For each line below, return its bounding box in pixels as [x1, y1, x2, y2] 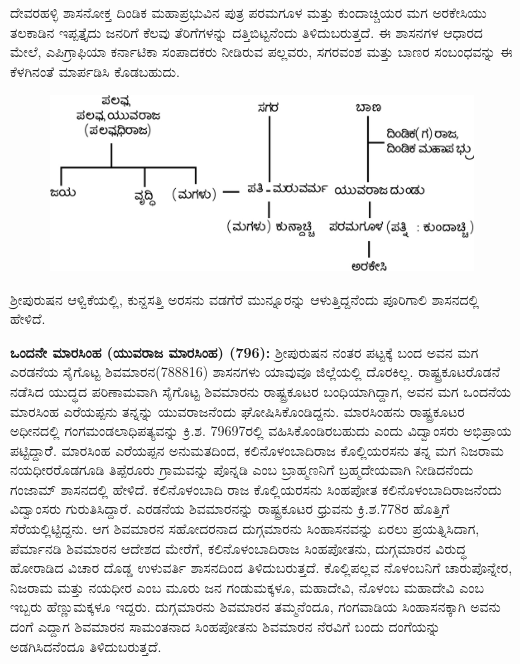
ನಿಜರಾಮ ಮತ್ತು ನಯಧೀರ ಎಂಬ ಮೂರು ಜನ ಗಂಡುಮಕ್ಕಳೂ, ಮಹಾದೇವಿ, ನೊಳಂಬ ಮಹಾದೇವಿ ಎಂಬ [10, 576, 484, 597]
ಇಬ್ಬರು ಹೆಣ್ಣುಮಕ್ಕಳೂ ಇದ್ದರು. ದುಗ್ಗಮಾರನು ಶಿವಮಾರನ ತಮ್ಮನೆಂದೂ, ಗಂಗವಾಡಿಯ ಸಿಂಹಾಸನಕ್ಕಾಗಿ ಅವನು [10, 596, 501, 617]
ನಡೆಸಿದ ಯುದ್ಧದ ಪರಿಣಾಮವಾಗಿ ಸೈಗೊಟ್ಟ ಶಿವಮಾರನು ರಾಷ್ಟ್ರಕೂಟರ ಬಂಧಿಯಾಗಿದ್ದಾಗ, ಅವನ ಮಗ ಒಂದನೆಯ [10, 380, 511, 401]
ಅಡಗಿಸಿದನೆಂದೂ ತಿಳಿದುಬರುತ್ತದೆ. [10, 635, 162, 656]
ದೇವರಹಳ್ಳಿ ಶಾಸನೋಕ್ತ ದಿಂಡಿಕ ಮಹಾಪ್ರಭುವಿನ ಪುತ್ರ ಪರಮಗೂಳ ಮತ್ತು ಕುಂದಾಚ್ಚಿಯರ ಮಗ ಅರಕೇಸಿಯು [10, 2, 487, 22]
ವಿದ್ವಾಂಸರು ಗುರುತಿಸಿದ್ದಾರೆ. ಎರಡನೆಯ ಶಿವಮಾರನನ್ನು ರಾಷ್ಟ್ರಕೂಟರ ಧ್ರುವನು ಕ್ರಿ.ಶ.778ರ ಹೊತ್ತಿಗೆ [10, 498, 450, 519]
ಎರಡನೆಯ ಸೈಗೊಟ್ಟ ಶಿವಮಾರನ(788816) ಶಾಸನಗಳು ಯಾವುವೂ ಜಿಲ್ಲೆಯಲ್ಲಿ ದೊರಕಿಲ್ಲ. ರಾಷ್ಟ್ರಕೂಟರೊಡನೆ [10, 361, 500, 382]
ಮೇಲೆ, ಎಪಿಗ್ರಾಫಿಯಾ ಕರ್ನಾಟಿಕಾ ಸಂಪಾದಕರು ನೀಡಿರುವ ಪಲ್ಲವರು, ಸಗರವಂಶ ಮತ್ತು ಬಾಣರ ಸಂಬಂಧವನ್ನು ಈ [10, 41, 513, 62]
